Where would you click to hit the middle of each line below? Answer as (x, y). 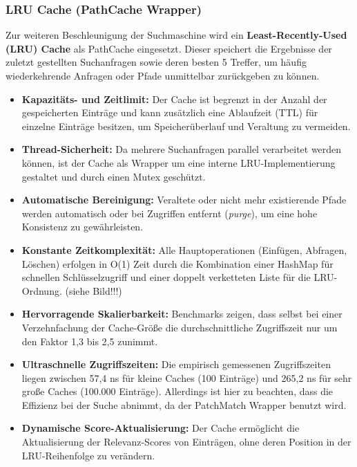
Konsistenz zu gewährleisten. (83, 227)
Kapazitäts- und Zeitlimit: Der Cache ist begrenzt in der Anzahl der (174, 99)
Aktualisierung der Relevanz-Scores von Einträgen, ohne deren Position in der (186, 442)
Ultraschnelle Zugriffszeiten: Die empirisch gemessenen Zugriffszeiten (176, 364)
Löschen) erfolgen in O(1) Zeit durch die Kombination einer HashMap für (177, 263)
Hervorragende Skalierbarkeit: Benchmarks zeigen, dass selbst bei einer (182, 314)
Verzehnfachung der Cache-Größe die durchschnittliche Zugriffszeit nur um (180, 327)
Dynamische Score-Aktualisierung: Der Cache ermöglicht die (161, 428)
